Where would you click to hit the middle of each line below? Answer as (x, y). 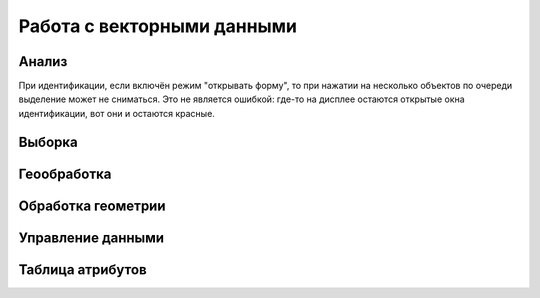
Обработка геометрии (92, 205)
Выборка (48, 141)
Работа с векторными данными (157, 26)
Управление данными (91, 237)
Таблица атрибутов (82, 269)
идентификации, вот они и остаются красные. (116, 113)
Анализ (43, 61)
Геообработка (65, 173)
